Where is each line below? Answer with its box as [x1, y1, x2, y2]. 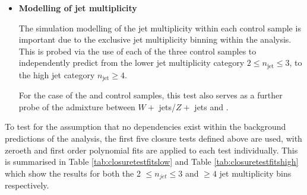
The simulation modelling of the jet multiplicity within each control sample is [18, 21, 301, 34]
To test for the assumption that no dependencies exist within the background [5, 120, 286, 133]
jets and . [194, 100, 229, 113]
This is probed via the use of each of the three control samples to [18, 44, 257, 57]
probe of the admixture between [18, 100, 135, 113]
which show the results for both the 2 [5, 167, 141, 179]
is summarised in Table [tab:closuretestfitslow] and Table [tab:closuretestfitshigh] [5, 155, 299, 168]
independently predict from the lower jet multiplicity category [18, 56, 245, 69]
